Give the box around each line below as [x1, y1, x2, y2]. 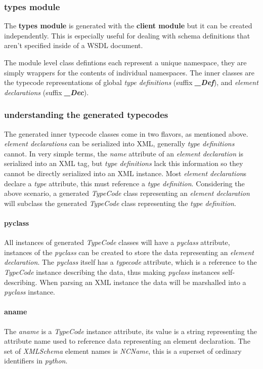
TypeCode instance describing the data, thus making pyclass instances [4, 266, 220, 277]
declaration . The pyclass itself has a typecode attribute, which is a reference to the [4, 257, 257, 267]
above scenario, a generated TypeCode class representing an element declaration [4, 188, 250, 198]
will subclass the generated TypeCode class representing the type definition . [4, 197, 236, 208]
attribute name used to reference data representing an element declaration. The [4, 336, 250, 346]
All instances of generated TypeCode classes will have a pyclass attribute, [4, 237, 230, 248]
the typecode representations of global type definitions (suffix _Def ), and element [4, 77, 258, 88]
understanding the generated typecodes [4, 108, 168, 121]
